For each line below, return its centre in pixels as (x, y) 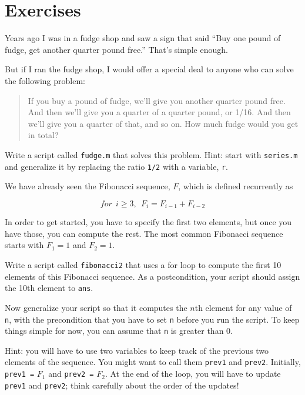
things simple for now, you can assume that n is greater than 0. (119, 331)
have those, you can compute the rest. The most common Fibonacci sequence (144, 233)
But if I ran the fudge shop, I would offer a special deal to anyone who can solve (149, 69)
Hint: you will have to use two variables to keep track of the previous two (137, 350)
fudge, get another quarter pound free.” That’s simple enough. (116, 49)
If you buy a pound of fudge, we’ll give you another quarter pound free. (157, 100)
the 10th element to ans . (49, 288)
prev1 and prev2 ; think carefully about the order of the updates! (122, 385)
